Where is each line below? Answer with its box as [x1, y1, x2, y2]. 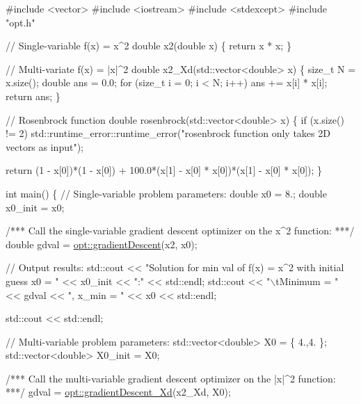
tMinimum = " [275, 273, 339, 288]
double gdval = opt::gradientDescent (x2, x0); [6, 236, 198, 251]
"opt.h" [6, 15, 35, 29]
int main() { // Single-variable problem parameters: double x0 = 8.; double [6, 186, 327, 200]
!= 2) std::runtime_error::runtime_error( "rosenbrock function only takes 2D [6, 126, 330, 140]
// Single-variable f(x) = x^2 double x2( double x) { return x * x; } [6, 38, 291, 53]
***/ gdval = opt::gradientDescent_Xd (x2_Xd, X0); [6, 385, 231, 399]
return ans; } [6, 88, 61, 103]
